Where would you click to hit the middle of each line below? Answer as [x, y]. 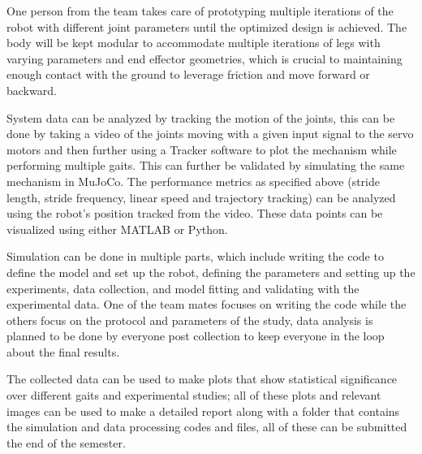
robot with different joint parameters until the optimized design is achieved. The [207, 26]
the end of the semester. [66, 442]
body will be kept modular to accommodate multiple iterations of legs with [194, 43]
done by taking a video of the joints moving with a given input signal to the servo [210, 134]
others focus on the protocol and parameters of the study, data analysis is [190, 320]
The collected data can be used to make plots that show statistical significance [202, 379]
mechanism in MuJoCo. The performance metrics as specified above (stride [193, 181]
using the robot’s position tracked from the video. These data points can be [195, 213]
